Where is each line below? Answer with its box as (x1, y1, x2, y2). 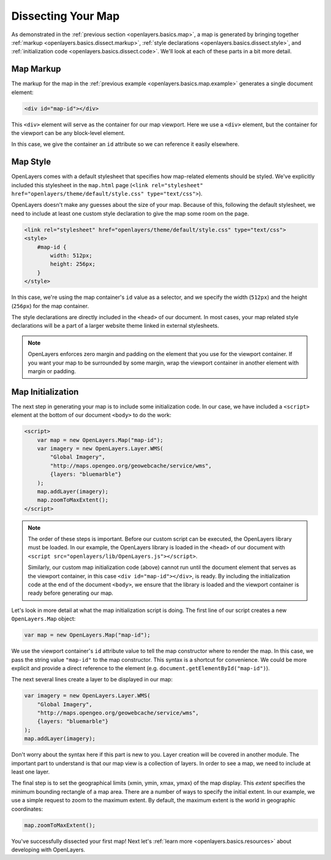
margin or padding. (28, 367, 76, 374)
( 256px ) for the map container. (11, 302, 89, 309)
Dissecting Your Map (11, 9, 120, 23)
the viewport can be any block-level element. (11, 129, 126, 136)
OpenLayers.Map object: (11, 615, 76, 622)
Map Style (11, 157, 51, 167)
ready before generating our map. (28, 589, 113, 597)
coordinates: (11, 805, 43, 813)
